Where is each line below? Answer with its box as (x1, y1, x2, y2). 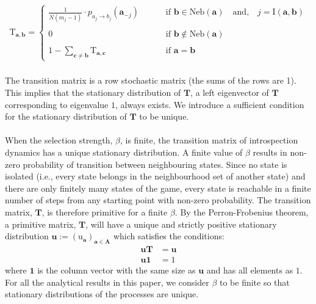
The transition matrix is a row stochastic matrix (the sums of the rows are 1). (5, 74, 296, 87)
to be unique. (139, 110, 189, 123)
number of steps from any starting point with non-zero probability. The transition (5, 194, 311, 206)
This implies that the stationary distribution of (5, 85, 181, 98)
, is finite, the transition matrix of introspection (120, 134, 298, 147)
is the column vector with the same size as (37, 263, 196, 276)
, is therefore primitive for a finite (41, 205, 168, 218)
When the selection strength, (5, 134, 113, 147)
